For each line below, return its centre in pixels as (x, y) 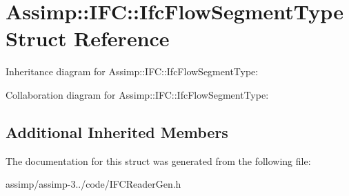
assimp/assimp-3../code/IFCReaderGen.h (93, 184)
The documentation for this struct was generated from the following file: (158, 160)
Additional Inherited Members (117, 131)
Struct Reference (88, 38)
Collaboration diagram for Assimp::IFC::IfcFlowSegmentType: (137, 94)
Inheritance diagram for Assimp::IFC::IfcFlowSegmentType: (132, 71)
